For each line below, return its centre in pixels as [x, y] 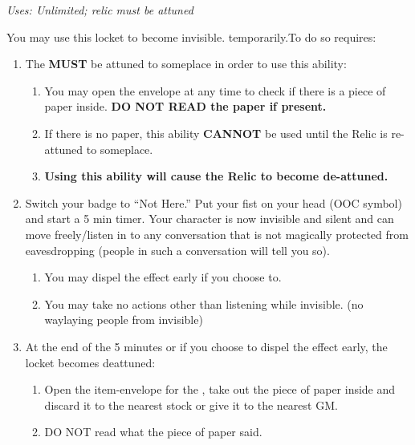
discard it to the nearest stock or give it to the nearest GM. [191, 405]
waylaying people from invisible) [124, 320]
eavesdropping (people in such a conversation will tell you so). [177, 250]
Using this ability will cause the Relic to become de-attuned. [216, 176]
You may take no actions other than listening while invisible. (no [204, 303]
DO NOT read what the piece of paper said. [153, 432]
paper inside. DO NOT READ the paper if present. [185, 106]
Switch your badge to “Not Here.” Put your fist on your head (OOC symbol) [214, 202]
